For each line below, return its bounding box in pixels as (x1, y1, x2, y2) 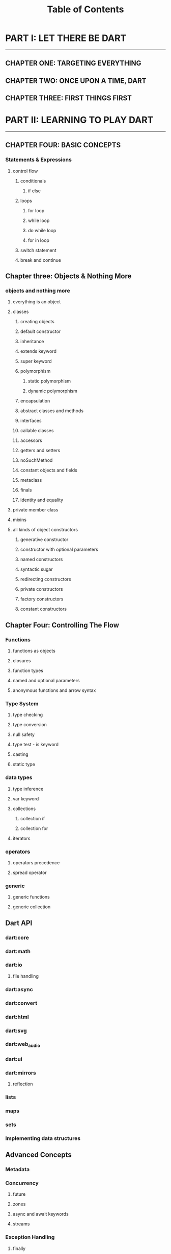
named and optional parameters (12, 678, 80, 684)
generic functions (12, 894, 50, 900)
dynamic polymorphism (27, 388, 77, 394)
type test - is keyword (12, 742, 59, 748)
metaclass (20, 477, 42, 483)
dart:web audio (5, 1041, 41, 1049)
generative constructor (20, 536, 69, 543)
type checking (12, 712, 43, 718)
